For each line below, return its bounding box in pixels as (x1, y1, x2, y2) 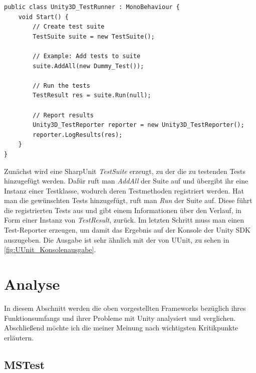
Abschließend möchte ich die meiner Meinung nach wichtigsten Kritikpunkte (4, 322, 238, 333)
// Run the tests (33, 82, 90, 89)
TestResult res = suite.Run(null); (33, 92, 151, 99)
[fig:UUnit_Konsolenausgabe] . (4, 244, 96, 255)
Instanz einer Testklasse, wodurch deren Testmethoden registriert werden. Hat (4, 185, 244, 196)
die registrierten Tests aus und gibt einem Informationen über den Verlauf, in (4, 205, 241, 215)
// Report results (33, 111, 94, 119)
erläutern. (4, 332, 34, 342)
